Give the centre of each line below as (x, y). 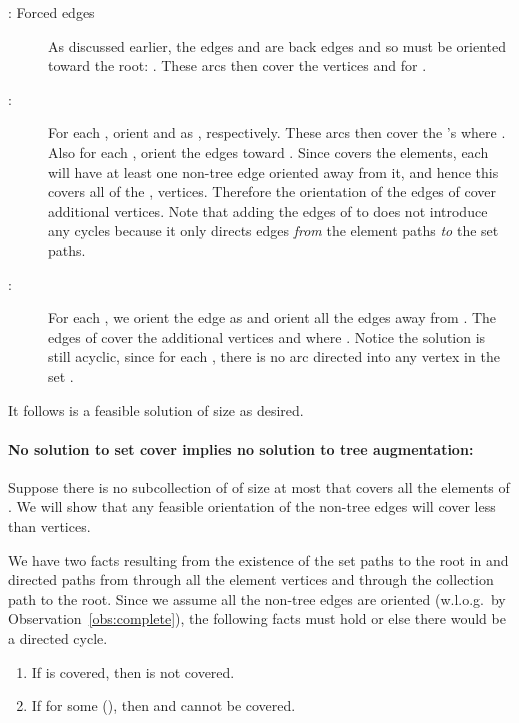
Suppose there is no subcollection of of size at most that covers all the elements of (259, 486)
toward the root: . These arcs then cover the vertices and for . (237, 65)
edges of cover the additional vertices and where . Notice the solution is (267, 336)
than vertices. (49, 526)
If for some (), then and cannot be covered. (163, 705)
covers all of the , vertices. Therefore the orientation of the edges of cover (272, 191)
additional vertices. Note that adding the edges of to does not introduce (268, 210)
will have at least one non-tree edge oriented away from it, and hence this (273, 171)
